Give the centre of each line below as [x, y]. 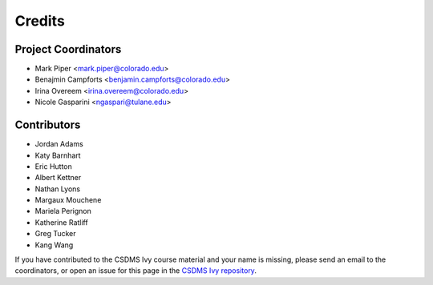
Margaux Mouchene [68, 200]
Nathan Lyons [57, 189]
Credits [40, 21]
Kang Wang [54, 245]
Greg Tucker [55, 234]
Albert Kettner [58, 178]
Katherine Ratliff [61, 222]
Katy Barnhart [58, 155]
